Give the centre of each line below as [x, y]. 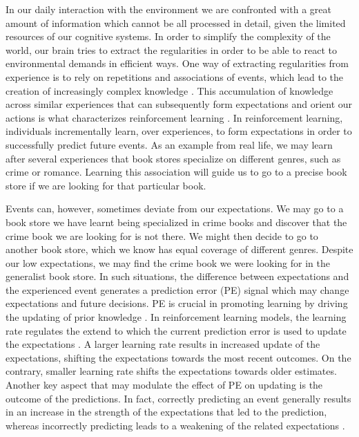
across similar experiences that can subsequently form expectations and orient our [179, 104]
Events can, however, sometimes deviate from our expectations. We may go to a [175, 208]
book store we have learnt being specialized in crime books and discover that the [176, 222]
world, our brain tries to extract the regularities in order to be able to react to [172, 49]
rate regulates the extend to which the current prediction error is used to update [176, 330]
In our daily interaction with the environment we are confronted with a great [168, 9]
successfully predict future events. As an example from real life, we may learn [169, 144]
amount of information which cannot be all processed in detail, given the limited [176, 22]
